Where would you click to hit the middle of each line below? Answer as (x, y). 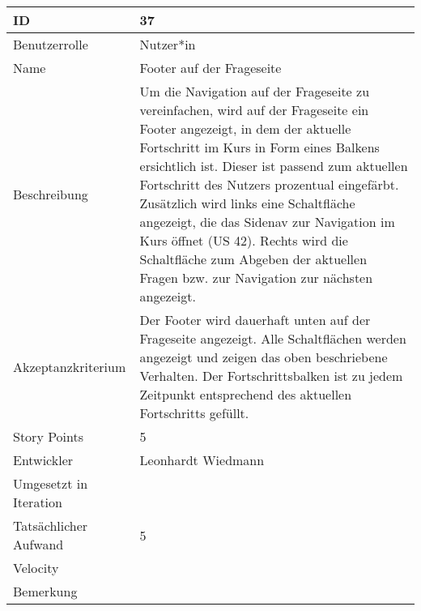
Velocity (36, 568)
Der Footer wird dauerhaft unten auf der (255, 320)
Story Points (49, 436)
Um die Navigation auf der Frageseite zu (255, 91)
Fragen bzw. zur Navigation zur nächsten (256, 278)
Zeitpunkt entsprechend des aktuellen (246, 394)
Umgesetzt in (51, 483)
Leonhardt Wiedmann (202, 460)
